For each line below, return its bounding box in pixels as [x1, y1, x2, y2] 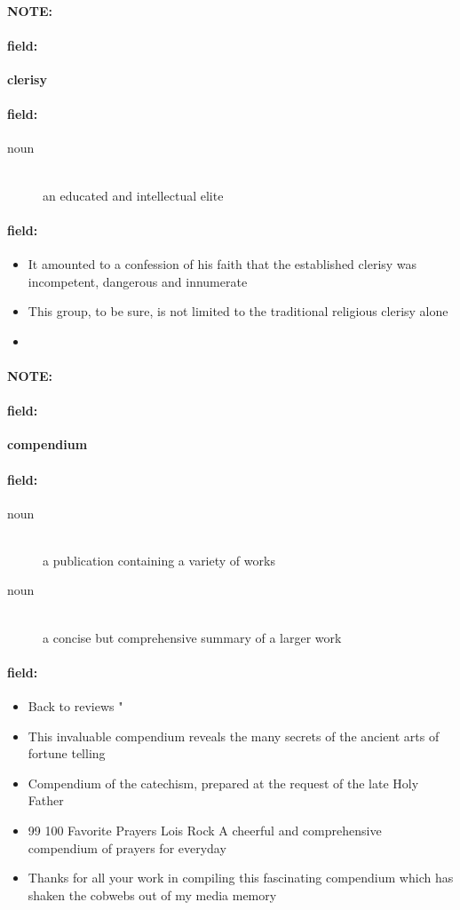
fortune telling [28, 744, 106, 763]
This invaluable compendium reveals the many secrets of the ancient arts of [28, 726, 440, 745]
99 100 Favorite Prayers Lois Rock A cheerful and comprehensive [28, 821, 382, 840]
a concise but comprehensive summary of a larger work [43, 628, 342, 646]
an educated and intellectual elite [43, 186, 224, 204]
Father [28, 791, 64, 810]
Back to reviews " [28, 697, 123, 716]
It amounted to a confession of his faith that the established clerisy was [28, 254, 417, 273]
